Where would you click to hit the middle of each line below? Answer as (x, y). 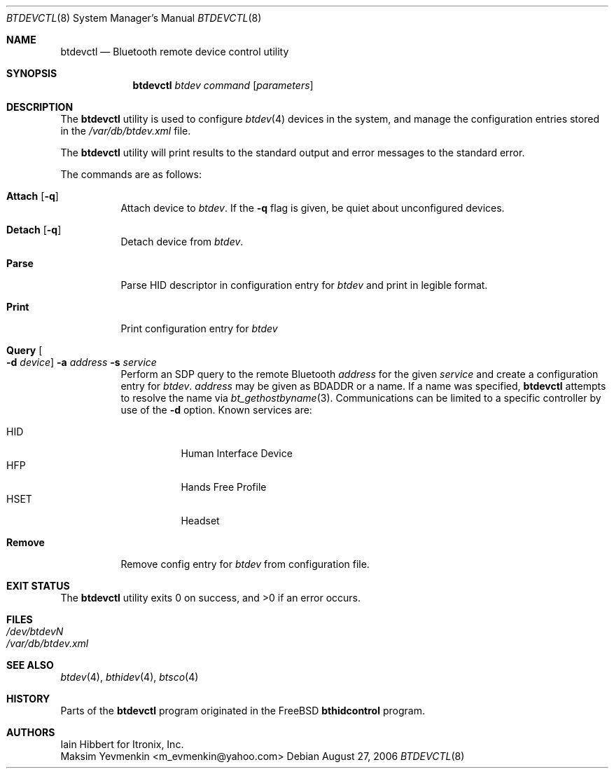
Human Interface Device (237, 453)
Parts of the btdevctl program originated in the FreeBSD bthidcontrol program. (243, 711)
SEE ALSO (30, 665)
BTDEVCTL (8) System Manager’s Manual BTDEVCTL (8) (134, 18)
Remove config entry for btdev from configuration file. (245, 564)
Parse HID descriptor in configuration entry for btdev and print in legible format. (304, 285)
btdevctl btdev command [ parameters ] (223, 85)
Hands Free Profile (224, 487)
